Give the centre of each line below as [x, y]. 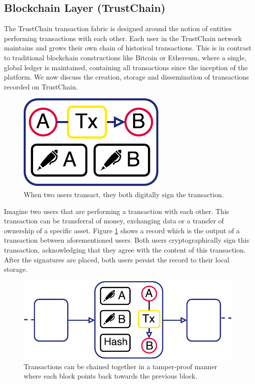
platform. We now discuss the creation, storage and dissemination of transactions [127, 77]
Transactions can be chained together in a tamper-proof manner [121, 366]
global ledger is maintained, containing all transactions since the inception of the [126, 67]
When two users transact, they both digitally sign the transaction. [124, 194]
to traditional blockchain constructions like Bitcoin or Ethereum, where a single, [125, 57]
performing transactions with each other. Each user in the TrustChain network [123, 38]
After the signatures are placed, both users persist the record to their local [117, 259]
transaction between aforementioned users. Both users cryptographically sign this [127, 240]
